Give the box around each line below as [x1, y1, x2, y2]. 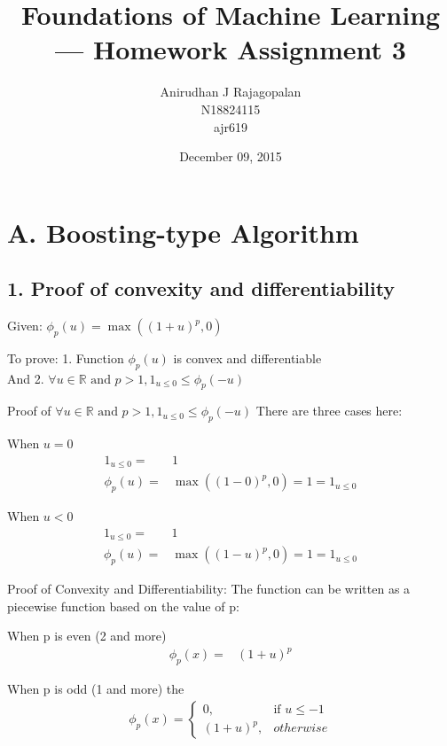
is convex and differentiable [173, 348, 322, 367]
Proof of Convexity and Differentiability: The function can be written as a [7, 579, 411, 598]
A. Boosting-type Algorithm [7, 214, 359, 250]
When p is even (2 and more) [7, 626, 167, 645]
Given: [7, 316, 43, 335]
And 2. [7, 369, 44, 387]
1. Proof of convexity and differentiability [7, 275, 396, 302]
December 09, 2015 [179, 147, 282, 166]
